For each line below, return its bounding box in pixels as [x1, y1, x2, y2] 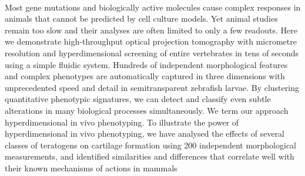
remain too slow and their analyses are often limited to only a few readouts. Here [5, 23, 297, 36]
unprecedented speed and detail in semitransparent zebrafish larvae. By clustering [5, 81, 299, 93]
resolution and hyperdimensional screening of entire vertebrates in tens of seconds [5, 46, 299, 59]
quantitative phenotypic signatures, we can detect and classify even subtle [5, 93, 271, 105]
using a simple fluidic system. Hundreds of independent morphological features [5, 58, 288, 70]
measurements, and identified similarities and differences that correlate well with [5, 150, 294, 163]
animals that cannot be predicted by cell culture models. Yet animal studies [5, 12, 278, 25]
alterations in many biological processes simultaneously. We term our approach [5, 104, 289, 116]
